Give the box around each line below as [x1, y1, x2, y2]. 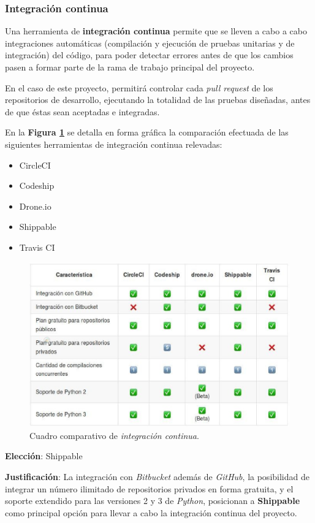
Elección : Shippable [5, 449, 83, 462]
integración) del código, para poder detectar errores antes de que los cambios [5, 48, 294, 61]
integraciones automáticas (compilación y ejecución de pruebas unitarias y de [5, 36, 295, 49]
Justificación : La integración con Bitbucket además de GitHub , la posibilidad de [5, 470, 309, 483]
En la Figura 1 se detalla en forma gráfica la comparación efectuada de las [5, 126, 289, 139]
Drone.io [19, 199, 51, 212]
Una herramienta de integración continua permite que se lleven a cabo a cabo [5, 25, 307, 37]
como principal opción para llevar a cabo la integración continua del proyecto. [5, 506, 297, 519]
